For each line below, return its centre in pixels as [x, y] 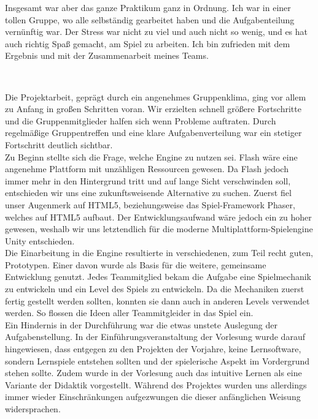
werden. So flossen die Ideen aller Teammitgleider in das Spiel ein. [129, 313]
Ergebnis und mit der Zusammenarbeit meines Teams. [107, 55]
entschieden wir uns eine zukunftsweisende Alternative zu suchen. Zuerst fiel [148, 193]
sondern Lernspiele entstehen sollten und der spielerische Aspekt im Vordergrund [157, 360]
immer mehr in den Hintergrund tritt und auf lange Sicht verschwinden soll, [148, 180]
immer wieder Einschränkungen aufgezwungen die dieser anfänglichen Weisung [153, 397]
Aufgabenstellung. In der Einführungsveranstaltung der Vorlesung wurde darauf [155, 337]
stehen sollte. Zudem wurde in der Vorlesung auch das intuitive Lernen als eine [153, 373]
